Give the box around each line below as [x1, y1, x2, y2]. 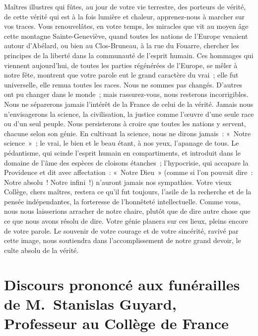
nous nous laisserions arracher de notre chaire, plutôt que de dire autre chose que [4, 206, 251, 216]
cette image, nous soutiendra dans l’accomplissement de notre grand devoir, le [4, 235, 241, 246]
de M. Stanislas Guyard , [4, 293, 177, 314]
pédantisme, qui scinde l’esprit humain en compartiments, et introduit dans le [4, 147, 241, 158]
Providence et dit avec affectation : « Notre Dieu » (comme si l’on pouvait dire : [4, 167, 253, 177]
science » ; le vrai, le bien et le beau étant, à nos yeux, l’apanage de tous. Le [4, 138, 239, 148]
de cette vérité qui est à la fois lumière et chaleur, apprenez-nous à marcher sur [4, 11, 245, 21]
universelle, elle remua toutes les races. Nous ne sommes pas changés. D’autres [4, 79, 243, 89]
